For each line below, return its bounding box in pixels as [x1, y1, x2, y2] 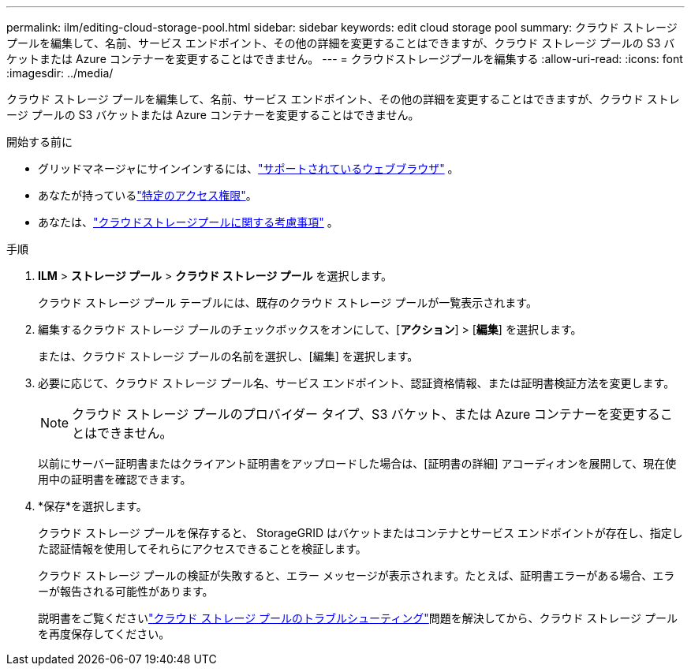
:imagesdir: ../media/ [6, 66, 114, 80]
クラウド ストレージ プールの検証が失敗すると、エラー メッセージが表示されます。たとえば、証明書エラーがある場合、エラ [38, 569, 675, 582]
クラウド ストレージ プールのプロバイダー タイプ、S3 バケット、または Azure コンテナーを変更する [72, 406, 660, 422]
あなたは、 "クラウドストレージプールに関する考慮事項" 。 [38, 215, 338, 229]
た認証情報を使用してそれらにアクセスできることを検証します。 [38, 542, 367, 555]
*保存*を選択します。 [38, 499, 148, 513]
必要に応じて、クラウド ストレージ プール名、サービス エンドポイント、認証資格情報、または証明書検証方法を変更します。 [38, 376, 675, 390]
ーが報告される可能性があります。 [38, 584, 214, 598]
